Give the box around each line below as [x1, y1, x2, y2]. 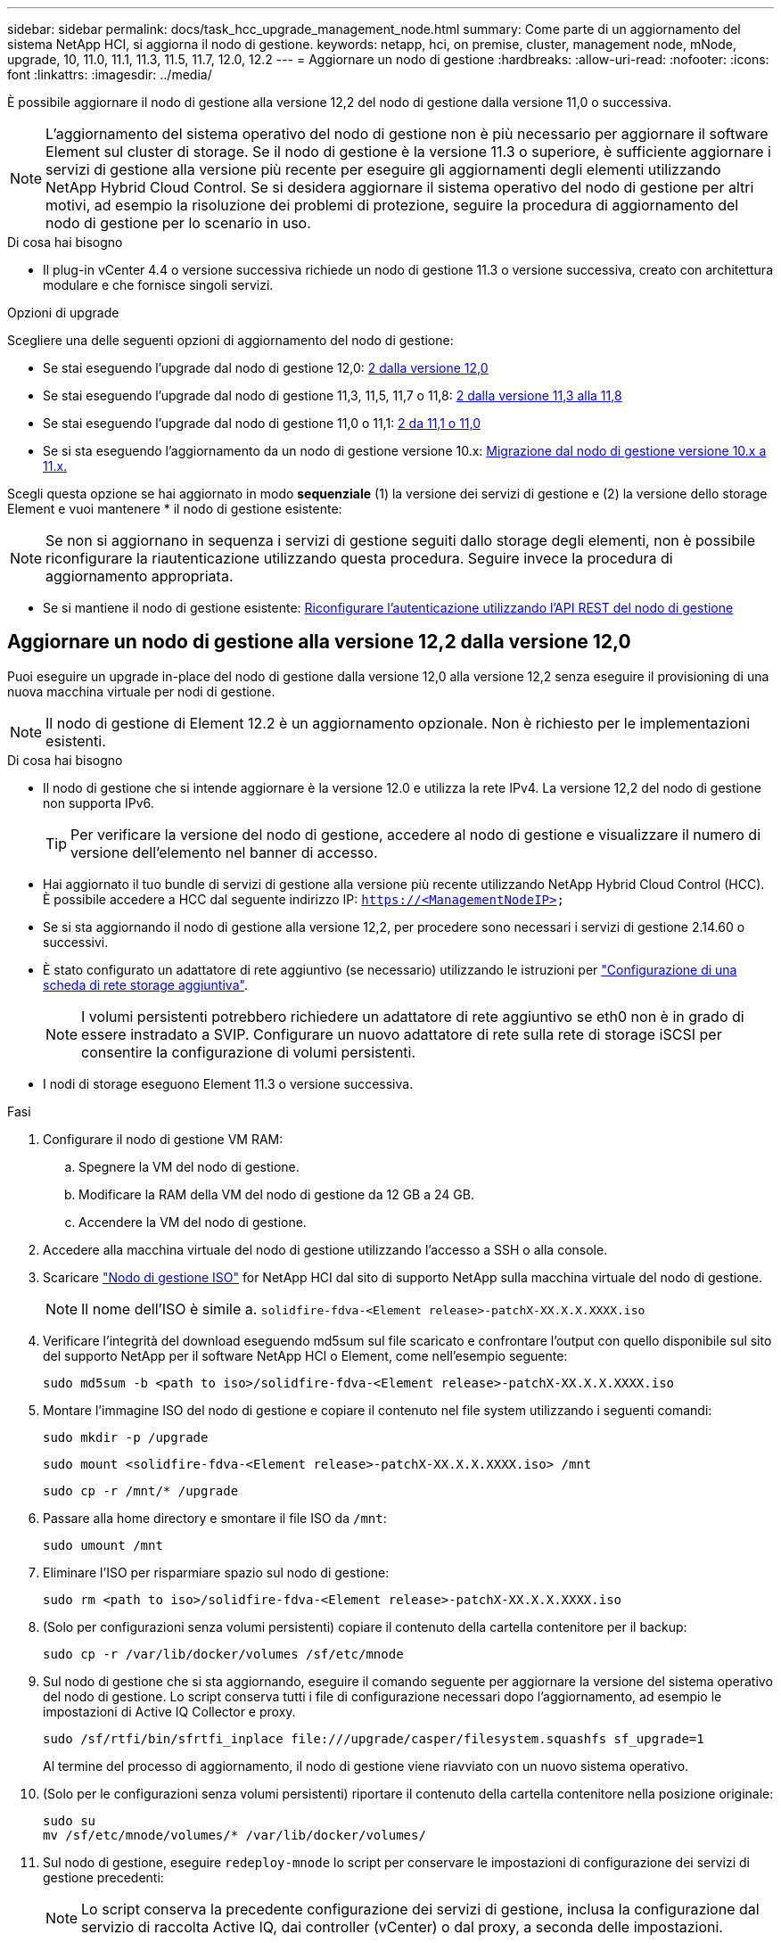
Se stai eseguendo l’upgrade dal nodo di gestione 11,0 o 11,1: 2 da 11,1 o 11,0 [43, 416, 481, 431]
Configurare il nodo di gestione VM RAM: [43, 1131, 284, 1147]
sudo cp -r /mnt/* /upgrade [43, 1483, 239, 1498]
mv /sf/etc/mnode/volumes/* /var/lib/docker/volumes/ [43, 1827, 426, 1842]
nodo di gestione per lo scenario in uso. [45, 214, 311, 232]
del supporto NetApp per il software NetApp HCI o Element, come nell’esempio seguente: [43, 1347, 568, 1363]
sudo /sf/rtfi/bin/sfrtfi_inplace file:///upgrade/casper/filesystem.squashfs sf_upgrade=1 [43, 1731, 704, 1746]
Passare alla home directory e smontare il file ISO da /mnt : [43, 1510, 387, 1526]
